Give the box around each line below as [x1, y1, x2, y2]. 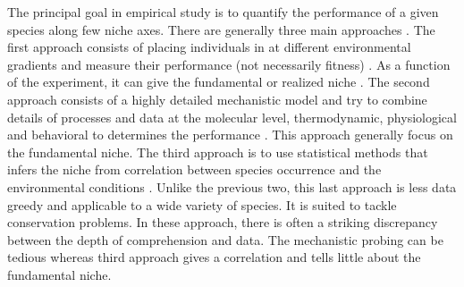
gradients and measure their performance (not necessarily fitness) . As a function [7, 55, 451, 73]
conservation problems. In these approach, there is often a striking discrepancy [7, 213, 438, 232]
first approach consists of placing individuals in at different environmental [7, 38, 411, 56]
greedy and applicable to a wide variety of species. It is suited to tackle [7, 195, 397, 214]
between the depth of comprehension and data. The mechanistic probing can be [7, 230, 443, 249]
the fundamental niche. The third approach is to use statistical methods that [7, 142, 428, 161]
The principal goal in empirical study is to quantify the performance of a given [7, 3, 439, 21]
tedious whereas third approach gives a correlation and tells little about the [7, 248, 421, 266]
